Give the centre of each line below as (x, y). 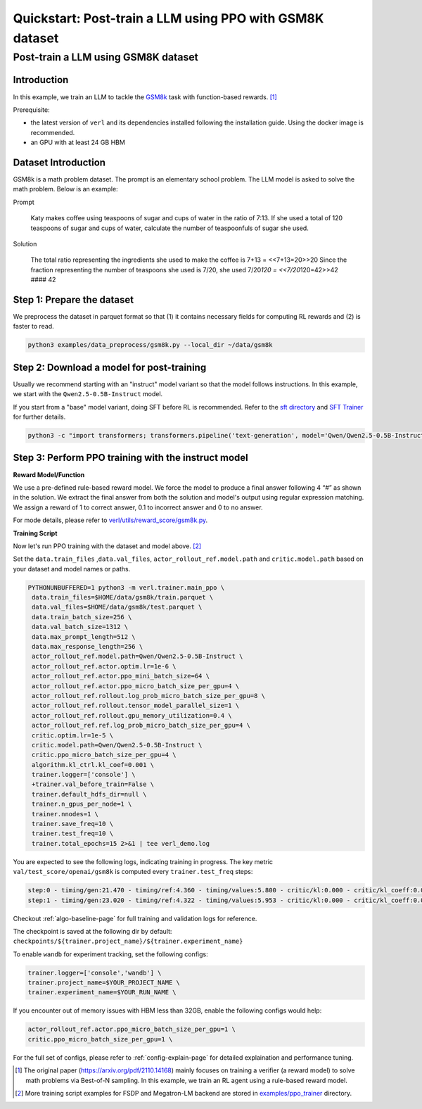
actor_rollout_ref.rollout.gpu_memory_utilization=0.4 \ (132, 715)
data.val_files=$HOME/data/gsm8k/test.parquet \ (117, 607)
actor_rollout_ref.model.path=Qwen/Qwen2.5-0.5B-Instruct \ (138, 657)
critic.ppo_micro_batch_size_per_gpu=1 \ (100, 1039)
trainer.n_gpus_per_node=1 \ (82, 804)
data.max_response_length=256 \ (88, 646)
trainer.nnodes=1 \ (65, 814)
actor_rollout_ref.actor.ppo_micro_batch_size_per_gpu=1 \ (132, 1029)
